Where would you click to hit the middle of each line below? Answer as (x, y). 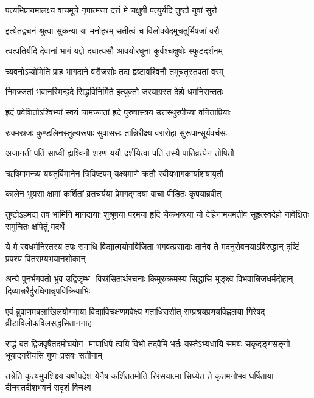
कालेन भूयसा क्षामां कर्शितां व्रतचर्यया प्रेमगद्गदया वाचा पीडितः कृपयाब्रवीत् (113, 194)
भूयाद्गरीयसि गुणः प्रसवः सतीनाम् (54, 355)
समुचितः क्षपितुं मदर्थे (35, 226)
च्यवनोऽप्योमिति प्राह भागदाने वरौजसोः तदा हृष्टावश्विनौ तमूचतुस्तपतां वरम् (115, 71)
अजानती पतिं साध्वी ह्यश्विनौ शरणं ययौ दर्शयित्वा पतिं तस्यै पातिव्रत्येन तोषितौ (120, 153)
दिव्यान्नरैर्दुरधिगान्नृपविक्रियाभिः (48, 290)
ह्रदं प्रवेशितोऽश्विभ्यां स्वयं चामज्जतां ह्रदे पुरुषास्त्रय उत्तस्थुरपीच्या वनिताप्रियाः (118, 112)
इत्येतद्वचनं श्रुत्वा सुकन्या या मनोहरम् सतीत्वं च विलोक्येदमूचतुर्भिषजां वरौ (113, 30)
